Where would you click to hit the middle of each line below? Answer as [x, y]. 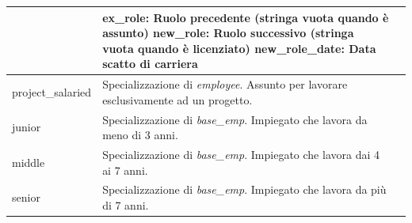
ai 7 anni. [125, 170]
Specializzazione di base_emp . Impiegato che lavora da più [244, 189]
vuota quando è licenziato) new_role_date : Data [239, 48]
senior [26, 197]
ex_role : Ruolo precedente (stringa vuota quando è [246, 17]
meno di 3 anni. [140, 135]
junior [27, 127]
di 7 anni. [126, 205]
